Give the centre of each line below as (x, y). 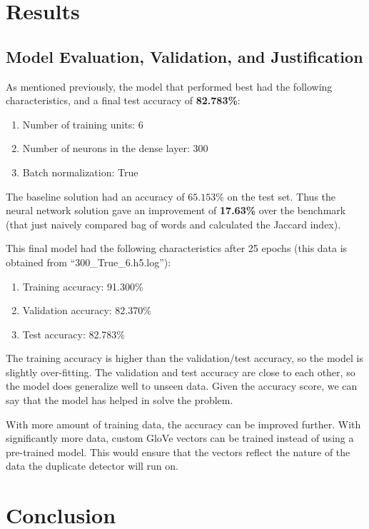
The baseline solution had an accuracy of (95, 196)
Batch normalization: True (80, 172)
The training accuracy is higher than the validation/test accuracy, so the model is (184, 358)
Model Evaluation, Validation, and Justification (184, 56)
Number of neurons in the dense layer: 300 (115, 148)
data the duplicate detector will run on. (92, 466)
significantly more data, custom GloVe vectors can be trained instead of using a (180, 438)
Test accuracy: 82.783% (74, 334)
